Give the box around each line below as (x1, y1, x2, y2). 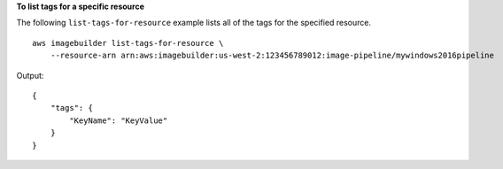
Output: (16, 70, 44, 81)
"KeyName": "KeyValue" (69, 115, 168, 126)
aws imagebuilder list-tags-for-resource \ (32, 38, 224, 48)
